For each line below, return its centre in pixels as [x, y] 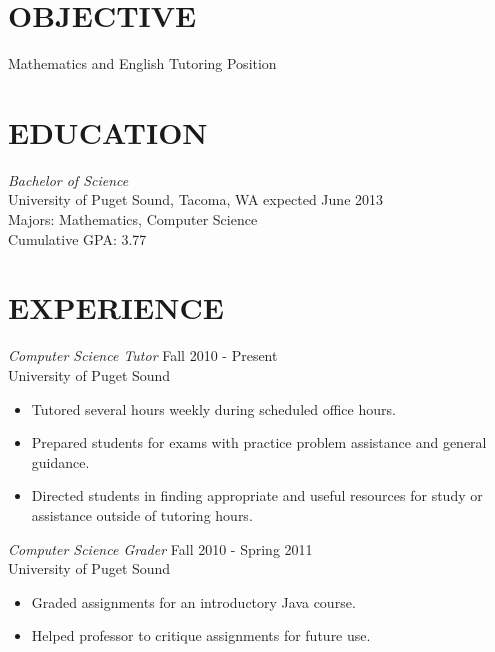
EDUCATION [108, 131]
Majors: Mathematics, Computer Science [133, 219]
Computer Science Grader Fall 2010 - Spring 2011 [160, 548]
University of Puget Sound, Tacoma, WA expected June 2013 [196, 199]
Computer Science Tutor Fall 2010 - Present [143, 355]
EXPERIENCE [116, 307]
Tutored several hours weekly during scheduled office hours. [213, 408]
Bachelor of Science [68, 179]
